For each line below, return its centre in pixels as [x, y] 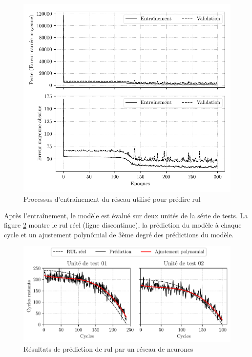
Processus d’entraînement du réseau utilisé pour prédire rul [112, 199]
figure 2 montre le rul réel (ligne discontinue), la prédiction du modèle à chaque [123, 225]
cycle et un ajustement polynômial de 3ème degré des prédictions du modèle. [119, 234]
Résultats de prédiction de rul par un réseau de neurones [108, 349]
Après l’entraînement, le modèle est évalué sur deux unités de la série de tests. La [126, 215]
